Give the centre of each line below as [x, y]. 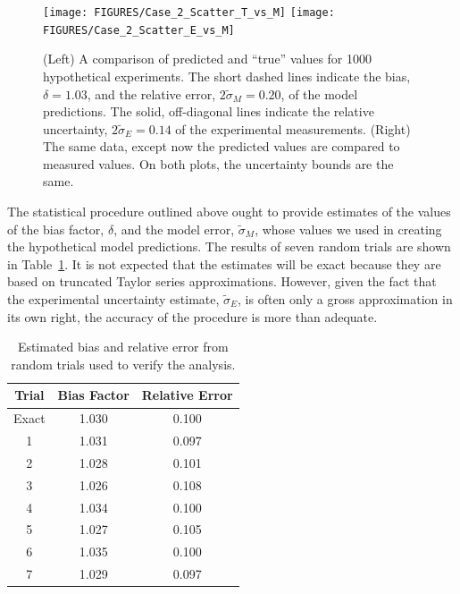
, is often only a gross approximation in [345, 299]
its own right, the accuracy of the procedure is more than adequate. [192, 316]
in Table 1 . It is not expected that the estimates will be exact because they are [224, 263]
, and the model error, [174, 229]
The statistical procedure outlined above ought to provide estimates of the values [229, 212]
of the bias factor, [56, 229]
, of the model [319, 93]
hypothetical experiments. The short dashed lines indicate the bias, [227, 76]
